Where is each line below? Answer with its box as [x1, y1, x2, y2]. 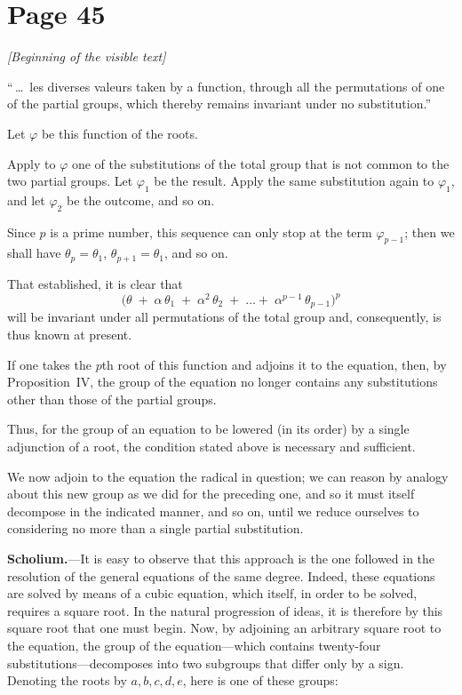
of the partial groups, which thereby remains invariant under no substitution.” [7, 94, 431, 113]
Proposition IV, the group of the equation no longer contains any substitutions [7, 372, 438, 391]
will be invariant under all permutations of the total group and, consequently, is [7, 308, 442, 326]
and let [7, 190, 45, 209]
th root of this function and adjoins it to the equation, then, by [101, 355, 447, 373]
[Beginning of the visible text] [7, 47, 166, 66]
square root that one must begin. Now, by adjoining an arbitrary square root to [7, 619, 442, 637]
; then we [404, 222, 455, 241]
